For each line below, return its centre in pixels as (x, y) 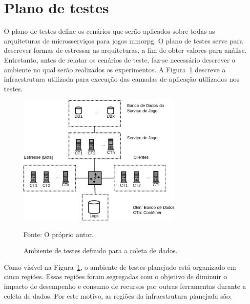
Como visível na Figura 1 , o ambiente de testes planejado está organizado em (120, 267)
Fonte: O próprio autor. (59, 234)
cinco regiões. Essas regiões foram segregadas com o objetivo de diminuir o (115, 276)
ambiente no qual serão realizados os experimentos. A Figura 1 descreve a (115, 69)
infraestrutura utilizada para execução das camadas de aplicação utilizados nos (122, 79)
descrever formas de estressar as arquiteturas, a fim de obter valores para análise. (125, 50)
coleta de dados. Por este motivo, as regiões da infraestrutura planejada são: (118, 295)
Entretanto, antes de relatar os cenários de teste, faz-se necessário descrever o (120, 59)
